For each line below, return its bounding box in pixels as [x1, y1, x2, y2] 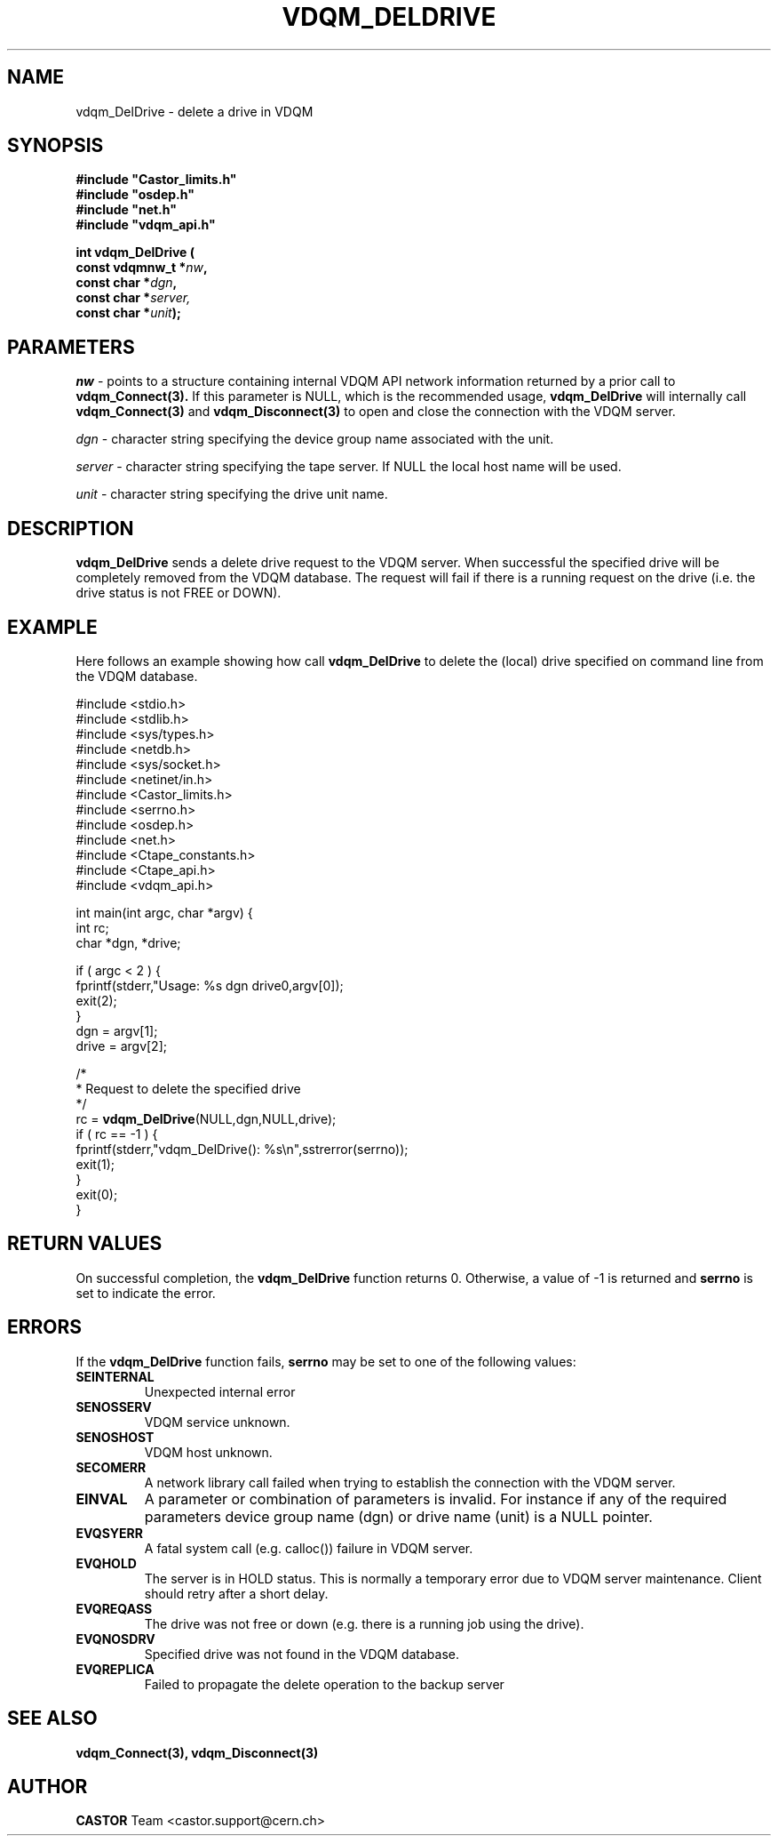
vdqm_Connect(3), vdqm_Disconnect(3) [75, 1744, 319, 1760]
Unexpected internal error [144, 1383, 296, 1399]
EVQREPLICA [75, 1661, 155, 1677]
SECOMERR [75, 1459, 147, 1475]
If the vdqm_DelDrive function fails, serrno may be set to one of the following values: [75, 1353, 576, 1369]
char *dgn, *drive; [75, 934, 181, 950]
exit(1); [75, 1156, 115, 1172]
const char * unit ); [75, 305, 181, 321]
